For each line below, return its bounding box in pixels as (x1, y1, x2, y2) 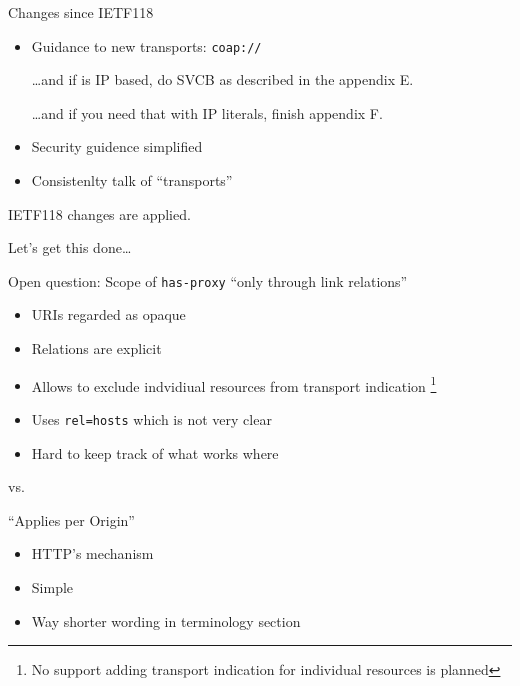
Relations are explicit (31, 338, 162, 359)
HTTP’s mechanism (31, 543, 154, 564)
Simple (31, 576, 74, 597)
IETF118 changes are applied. (8, 203, 191, 224)
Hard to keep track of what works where (31, 442, 279, 463)
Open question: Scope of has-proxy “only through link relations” (8, 270, 408, 291)
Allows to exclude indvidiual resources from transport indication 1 (31, 372, 437, 396)
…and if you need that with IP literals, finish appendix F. (31, 102, 383, 123)
